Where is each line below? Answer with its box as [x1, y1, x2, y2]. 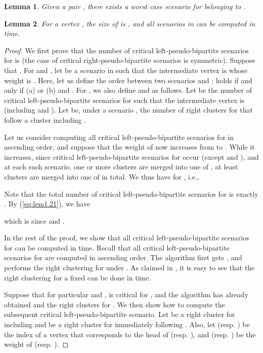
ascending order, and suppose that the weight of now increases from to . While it [4, 142, 255, 152]
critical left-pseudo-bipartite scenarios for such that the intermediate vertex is [4, 94, 245, 105]
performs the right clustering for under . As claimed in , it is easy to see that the [4, 262, 255, 273]
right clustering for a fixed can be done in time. [4, 272, 151, 283]
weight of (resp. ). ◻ [4, 339, 69, 349]
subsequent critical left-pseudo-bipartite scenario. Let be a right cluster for [4, 309, 235, 320]
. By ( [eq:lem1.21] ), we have [4, 198, 91, 209]
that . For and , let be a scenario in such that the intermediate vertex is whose [4, 64, 248, 75]
